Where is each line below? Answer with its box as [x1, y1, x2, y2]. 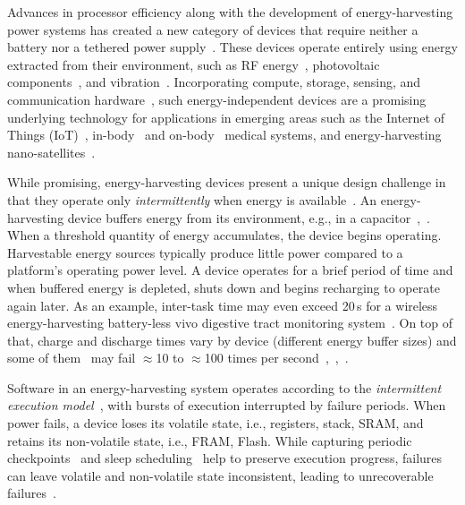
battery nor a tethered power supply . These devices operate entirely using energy [7, 38, 458, 56]
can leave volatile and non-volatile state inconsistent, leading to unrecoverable [7, 466, 434, 484]
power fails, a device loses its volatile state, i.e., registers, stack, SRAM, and [7, 414, 424, 432]
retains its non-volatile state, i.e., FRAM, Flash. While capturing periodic [7, 431, 412, 449]
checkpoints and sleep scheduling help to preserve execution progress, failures [7, 449, 443, 467]
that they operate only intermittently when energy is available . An [7, 190, 377, 209]
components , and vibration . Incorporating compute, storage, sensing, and [7, 73, 421, 91]
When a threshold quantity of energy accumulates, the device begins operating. [7, 226, 442, 244]
